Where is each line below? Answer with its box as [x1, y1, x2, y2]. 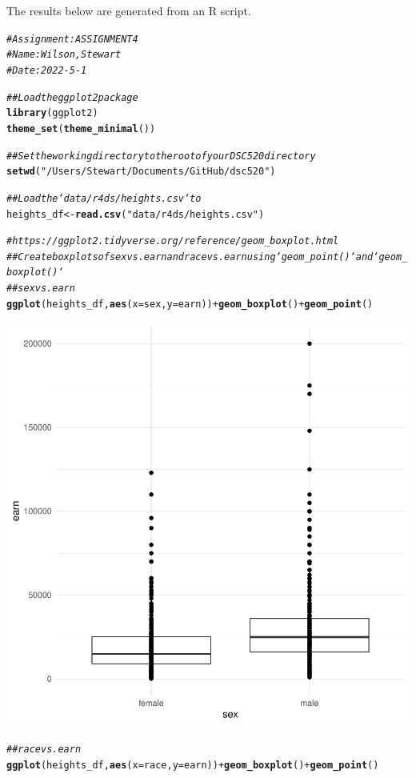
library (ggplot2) [6, 107, 98, 119]
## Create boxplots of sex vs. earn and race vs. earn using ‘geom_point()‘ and [6, 251, 374, 263]
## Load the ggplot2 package [6, 91, 138, 103]
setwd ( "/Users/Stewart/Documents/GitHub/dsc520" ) [6, 166, 276, 178]
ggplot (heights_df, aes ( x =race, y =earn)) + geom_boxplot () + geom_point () [6, 759, 379, 771]
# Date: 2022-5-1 [6, 64, 87, 76]
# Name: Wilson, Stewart [6, 49, 122, 61]
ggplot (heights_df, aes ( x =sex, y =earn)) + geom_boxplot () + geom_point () [6, 298, 374, 310]
